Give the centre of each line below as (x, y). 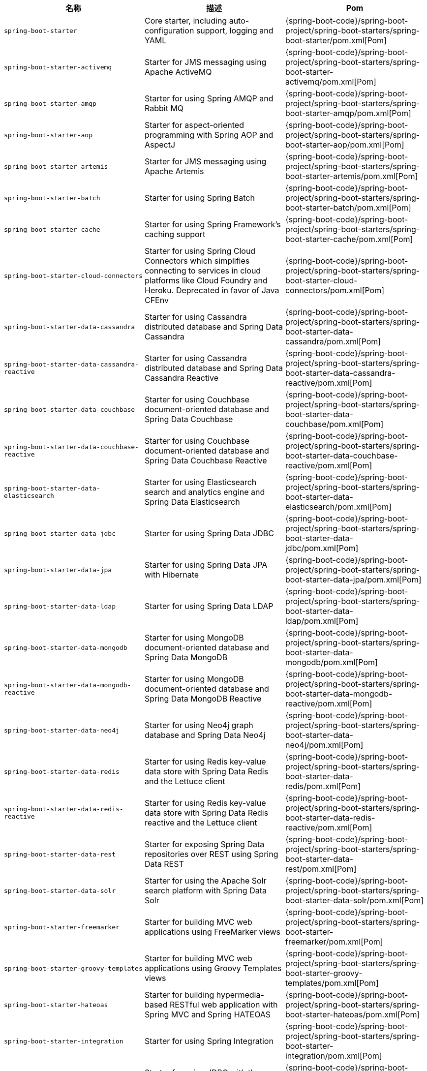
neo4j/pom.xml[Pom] (324, 745)
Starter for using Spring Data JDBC (209, 533)
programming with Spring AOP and (209, 135)
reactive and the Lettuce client (201, 823)
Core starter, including (186, 21)
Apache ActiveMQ (178, 72)
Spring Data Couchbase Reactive (206, 460)
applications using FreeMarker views (213, 932)
